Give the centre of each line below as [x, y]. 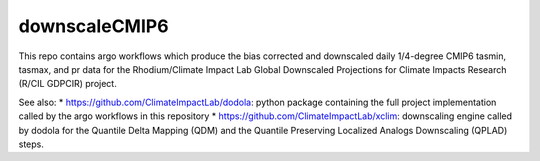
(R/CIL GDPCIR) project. [67, 84]
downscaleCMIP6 [93, 26]
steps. [31, 144]
